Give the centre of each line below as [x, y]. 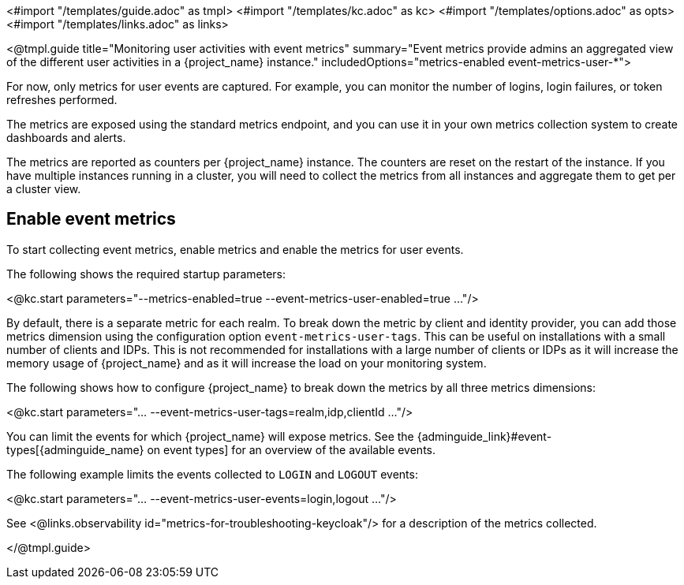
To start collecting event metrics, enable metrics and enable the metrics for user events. [235, 249]
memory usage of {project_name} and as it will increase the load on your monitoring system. [247, 363]
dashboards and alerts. [66, 138]
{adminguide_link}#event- [484, 436]
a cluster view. [44, 189]
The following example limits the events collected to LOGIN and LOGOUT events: [212, 474]
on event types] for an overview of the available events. [292, 449]
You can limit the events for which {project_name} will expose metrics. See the [210, 436]
